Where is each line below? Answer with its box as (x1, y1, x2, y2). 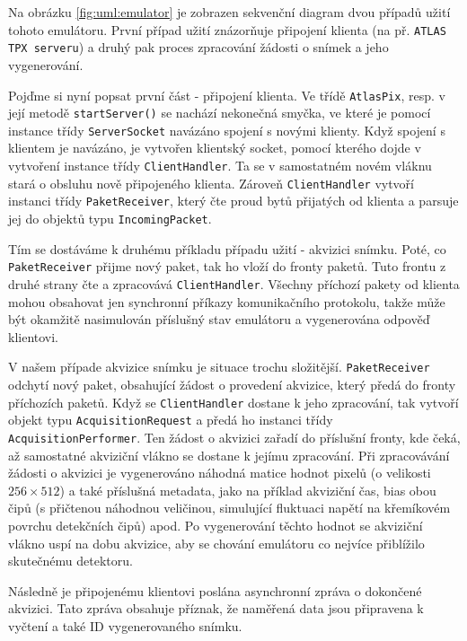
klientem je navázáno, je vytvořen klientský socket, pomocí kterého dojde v (8, 138, 421, 157)
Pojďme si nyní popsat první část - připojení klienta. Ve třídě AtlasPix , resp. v (8, 85, 445, 104)
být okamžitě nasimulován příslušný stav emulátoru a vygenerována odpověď (8, 310, 430, 329)
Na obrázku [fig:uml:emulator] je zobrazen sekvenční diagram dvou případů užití (8, 3, 451, 21)
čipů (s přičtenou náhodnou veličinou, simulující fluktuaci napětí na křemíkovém (8, 498, 451, 517)
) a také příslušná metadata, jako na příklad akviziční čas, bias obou (59, 480, 436, 499)
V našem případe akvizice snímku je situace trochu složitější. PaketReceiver (8, 357, 430, 376)
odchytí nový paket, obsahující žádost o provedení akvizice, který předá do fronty (8, 375, 456, 394)
